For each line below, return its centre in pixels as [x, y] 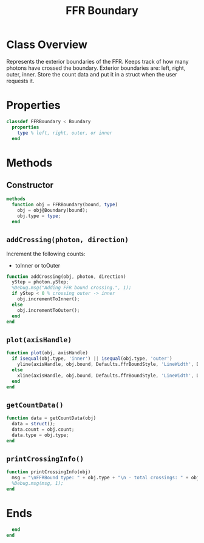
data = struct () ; [34, 424]
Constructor [30, 185]
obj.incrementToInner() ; [49, 299]
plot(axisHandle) [39, 339]
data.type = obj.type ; [40, 435]
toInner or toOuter [38, 265]
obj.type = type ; [39, 216]
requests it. [20, 81]
